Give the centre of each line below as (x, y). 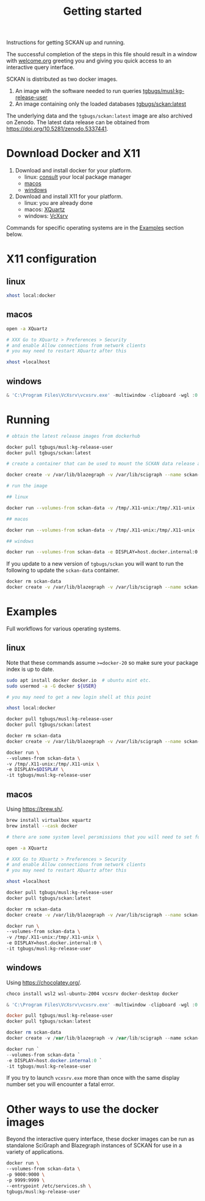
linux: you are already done (59, 203)
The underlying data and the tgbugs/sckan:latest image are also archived (99, 116)
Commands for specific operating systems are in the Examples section (95, 228)
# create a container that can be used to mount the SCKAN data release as (105, 464)
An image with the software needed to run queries (78, 91)
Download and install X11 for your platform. (69, 196)
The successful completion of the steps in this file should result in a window (102, 54)
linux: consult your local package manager (77, 177)
